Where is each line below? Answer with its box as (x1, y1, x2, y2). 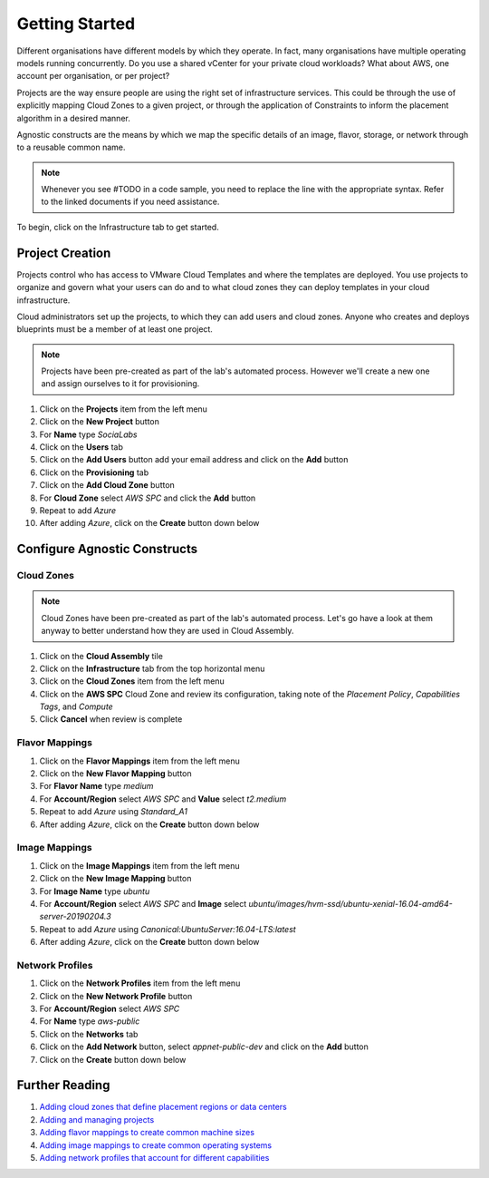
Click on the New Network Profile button (39, 990, 193, 1001)
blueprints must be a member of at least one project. (16, 324, 213, 335)
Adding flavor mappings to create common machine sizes (39, 1127, 255, 1138)
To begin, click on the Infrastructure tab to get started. (16, 221, 219, 232)
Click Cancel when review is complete (39, 714, 183, 725)
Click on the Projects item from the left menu (39, 404, 208, 414)
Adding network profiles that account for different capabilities (39, 1153, 270, 1163)
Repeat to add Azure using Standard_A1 (39, 806, 187, 817)
